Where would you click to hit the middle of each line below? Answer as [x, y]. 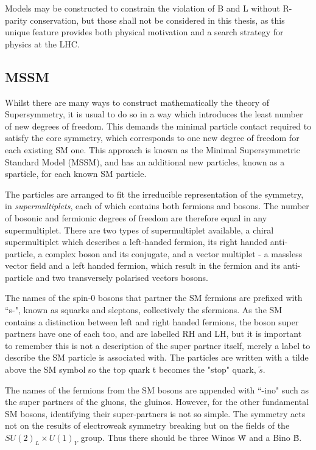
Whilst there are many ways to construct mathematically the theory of [137, 102]
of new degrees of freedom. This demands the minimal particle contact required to [158, 126]
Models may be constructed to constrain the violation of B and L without [142, 8]
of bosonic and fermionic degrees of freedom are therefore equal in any [136, 217]
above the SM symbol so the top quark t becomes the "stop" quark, [131, 369]
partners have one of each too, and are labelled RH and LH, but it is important [153, 334]
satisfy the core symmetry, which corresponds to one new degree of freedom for [152, 138]
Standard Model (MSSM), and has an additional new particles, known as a [145, 161]
